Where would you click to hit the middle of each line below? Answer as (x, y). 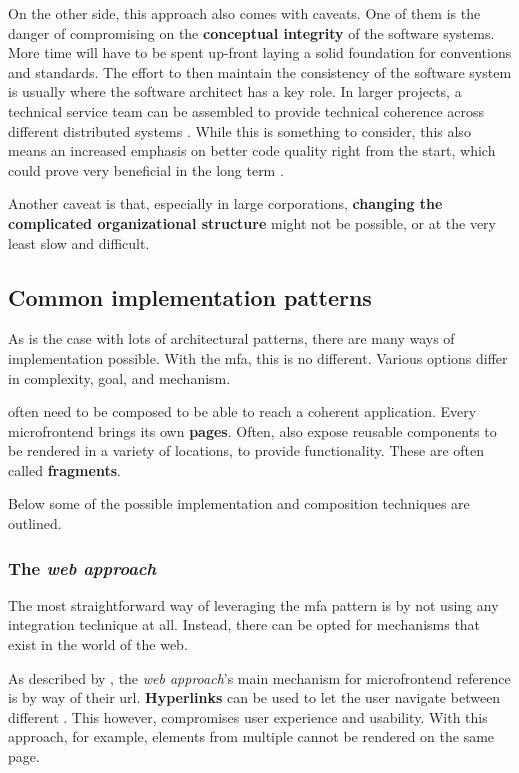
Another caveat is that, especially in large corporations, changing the (225, 203)
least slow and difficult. (79, 242)
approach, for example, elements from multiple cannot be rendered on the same (251, 736)
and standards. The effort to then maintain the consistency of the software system (260, 71)
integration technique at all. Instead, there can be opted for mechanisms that (244, 624)
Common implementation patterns (190, 296)
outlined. (35, 523)
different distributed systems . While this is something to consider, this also (239, 130)
